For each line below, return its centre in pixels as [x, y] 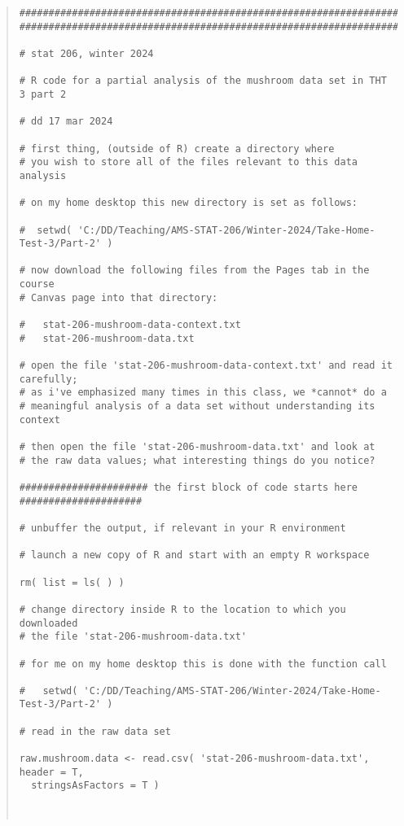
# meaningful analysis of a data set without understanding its [197, 406]
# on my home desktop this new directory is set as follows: [189, 203]
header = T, [51, 772]
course [37, 284]
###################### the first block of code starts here [189, 487]
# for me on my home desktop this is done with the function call [203, 664]
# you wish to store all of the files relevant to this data [189, 162]
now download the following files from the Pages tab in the [200, 271]
